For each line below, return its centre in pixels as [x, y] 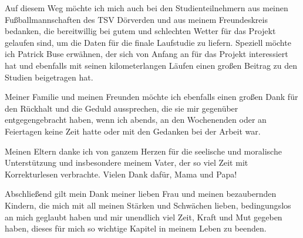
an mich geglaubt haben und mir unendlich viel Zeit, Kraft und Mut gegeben [144, 217]
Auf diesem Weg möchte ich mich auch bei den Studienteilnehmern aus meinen [147, 8]
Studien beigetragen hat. [49, 77]
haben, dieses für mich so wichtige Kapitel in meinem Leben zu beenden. [136, 228]
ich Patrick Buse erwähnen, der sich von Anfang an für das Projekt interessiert [147, 54]
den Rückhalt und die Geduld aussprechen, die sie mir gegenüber [122, 108]
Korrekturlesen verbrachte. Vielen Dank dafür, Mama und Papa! [121, 174]
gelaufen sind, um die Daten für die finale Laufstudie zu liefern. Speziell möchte [148, 42]
